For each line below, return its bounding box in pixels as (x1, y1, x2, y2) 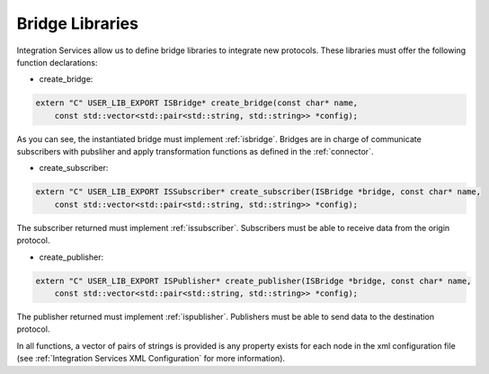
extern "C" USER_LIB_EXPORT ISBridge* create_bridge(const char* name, (35, 98, 359, 108)
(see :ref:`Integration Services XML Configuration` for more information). (16, 353, 286, 364)
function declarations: (16, 57, 98, 67)
